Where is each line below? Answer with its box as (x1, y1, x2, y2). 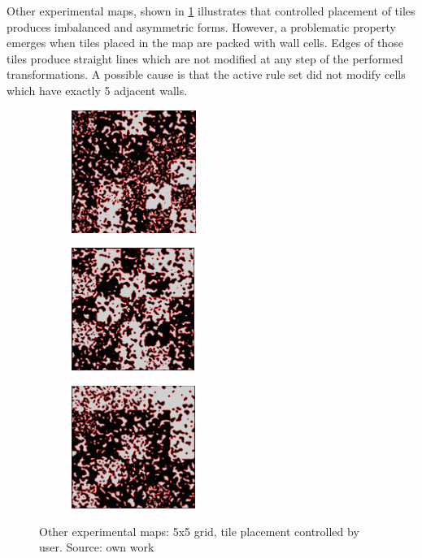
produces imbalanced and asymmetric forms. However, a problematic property (7, 18, 396, 35)
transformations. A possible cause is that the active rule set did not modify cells (7, 66, 406, 83)
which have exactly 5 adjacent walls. (7, 81, 188, 98)
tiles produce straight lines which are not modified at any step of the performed (7, 50, 403, 67)
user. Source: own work (39, 539, 154, 556)
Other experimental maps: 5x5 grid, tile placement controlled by (39, 522, 359, 539)
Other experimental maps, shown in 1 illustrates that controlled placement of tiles (7, 2, 415, 19)
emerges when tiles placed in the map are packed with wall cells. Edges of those (7, 34, 403, 51)
